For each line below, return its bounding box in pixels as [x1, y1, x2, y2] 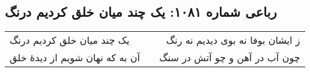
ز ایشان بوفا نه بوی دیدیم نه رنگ [166, 33, 300, 47]
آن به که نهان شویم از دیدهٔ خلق [10, 50, 141, 65]
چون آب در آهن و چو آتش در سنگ [159, 50, 300, 65]
